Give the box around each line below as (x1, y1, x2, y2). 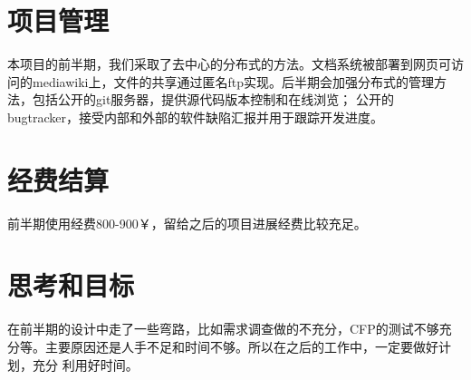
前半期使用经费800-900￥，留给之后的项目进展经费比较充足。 (7, 213, 367, 232)
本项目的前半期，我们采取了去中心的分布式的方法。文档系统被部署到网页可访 (7, 54, 464, 73)
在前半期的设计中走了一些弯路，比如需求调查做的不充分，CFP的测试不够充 (7, 319, 452, 338)
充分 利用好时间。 (32, 355, 139, 374)
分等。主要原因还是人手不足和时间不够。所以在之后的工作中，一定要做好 (7, 336, 438, 356)
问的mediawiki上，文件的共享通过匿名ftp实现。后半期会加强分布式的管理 (7, 72, 434, 91)
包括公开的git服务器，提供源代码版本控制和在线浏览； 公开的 (32, 90, 394, 109)
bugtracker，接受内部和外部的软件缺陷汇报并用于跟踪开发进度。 (7, 107, 384, 126)
